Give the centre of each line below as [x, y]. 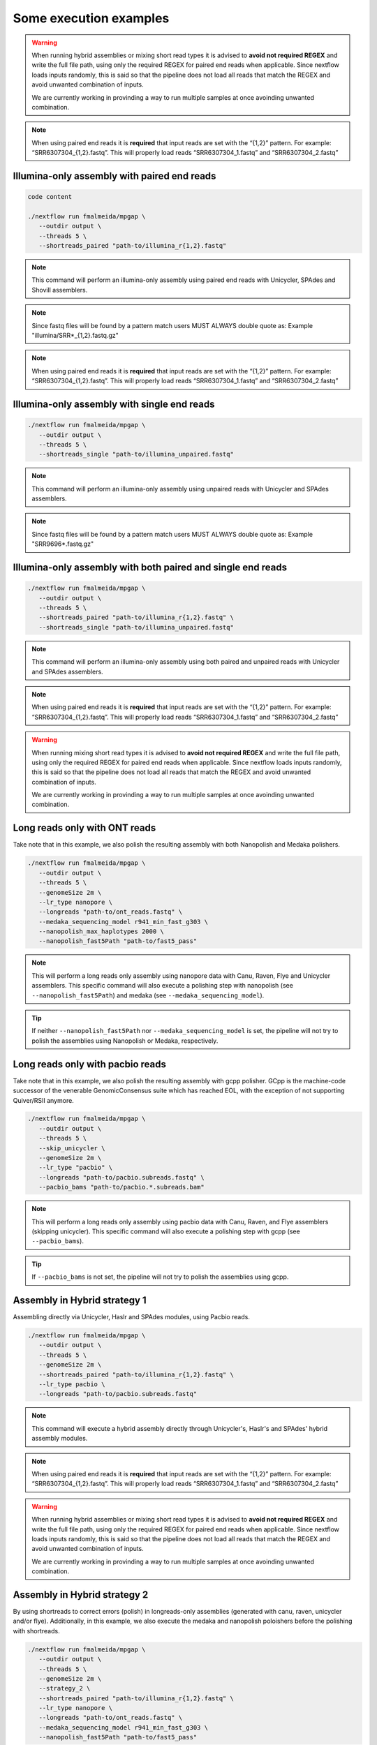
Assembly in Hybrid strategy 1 [80, 1300]
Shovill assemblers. [60, 290]
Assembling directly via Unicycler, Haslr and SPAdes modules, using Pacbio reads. [132, 1317]
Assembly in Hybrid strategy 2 [81, 1595]
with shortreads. [36, 1631]
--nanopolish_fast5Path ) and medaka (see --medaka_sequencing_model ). [148, 995]
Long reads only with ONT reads [84, 828]
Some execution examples [91, 18]
